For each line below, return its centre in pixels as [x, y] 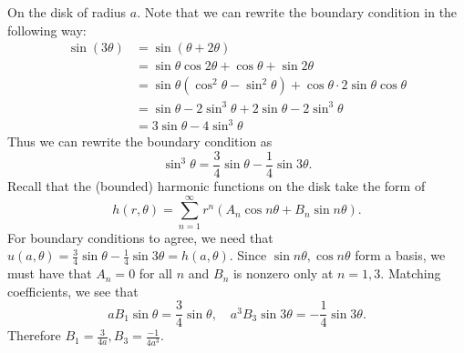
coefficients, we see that [73, 291]
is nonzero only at [283, 273]
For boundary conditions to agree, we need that [140, 237]
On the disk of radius [67, 12]
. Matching [411, 273]
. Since [248, 255]
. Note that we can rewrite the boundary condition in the [297, 12]
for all [156, 273]
